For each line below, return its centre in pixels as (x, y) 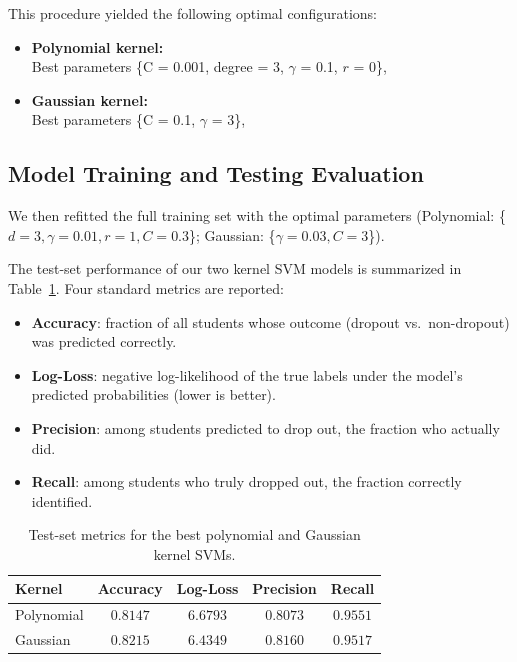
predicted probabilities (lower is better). (153, 394)
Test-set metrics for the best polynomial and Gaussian (194, 534)
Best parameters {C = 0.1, (113, 119)
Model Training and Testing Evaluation (216, 173)
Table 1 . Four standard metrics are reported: (146, 287)
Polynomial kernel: (97, 46)
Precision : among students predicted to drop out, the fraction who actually (265, 427)
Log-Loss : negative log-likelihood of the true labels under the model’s (247, 374)
